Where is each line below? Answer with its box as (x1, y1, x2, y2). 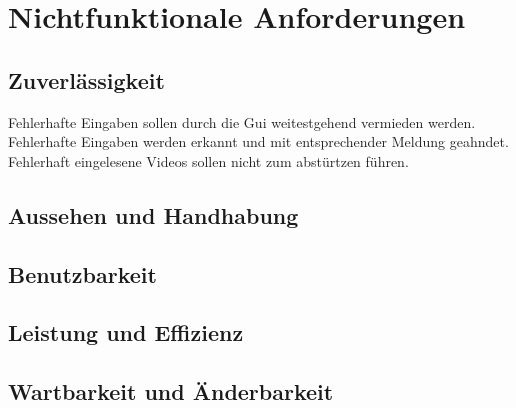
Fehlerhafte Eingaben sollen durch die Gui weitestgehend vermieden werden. (8, 111, 476, 132)
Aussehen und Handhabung (8, 199, 299, 230)
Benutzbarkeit (8, 258, 157, 289)
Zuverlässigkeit (8, 64, 165, 95)
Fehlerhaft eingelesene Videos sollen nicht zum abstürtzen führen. (8, 150, 409, 171)
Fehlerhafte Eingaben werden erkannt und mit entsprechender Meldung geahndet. (8, 131, 509, 152)
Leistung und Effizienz (8, 317, 244, 348)
